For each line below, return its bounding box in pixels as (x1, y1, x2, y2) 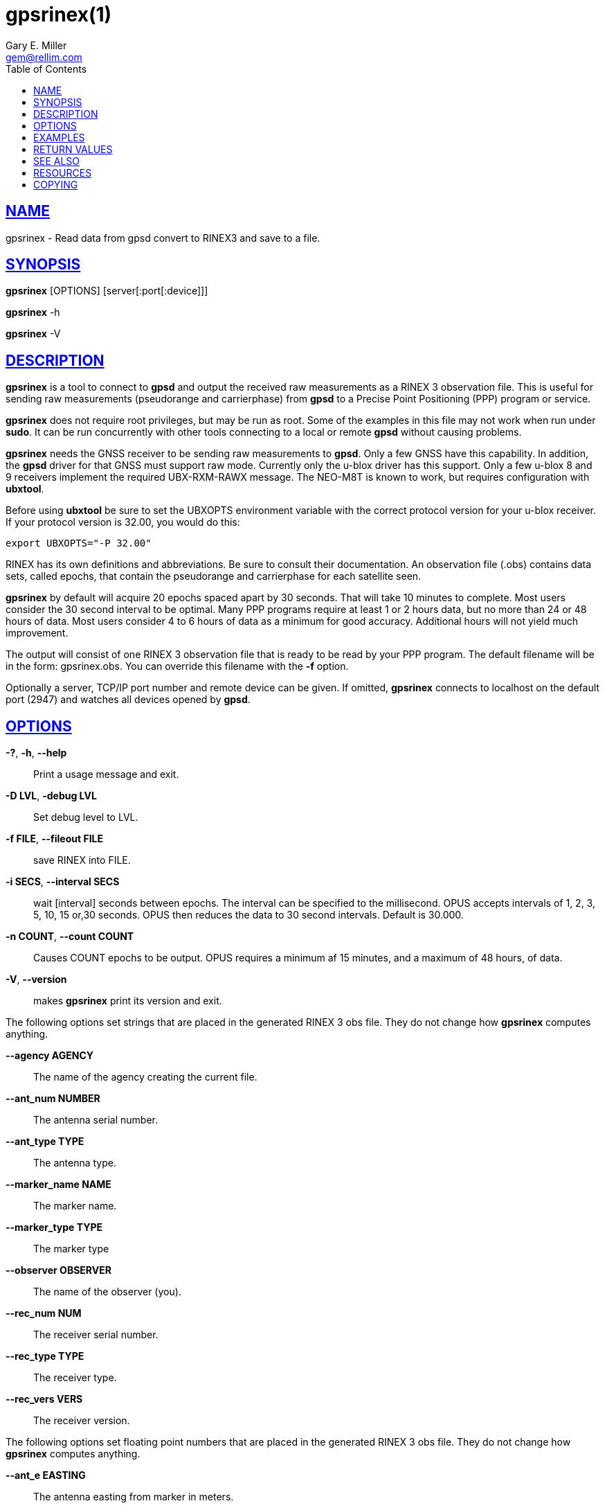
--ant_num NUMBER (6, 1092, 100, 1105)
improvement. (6, 627, 69, 639)
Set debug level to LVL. (33, 811, 138, 824)
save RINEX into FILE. (33, 854, 131, 867)
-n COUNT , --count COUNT (6, 930, 134, 943)
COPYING (33, 178, 78, 190)
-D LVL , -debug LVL (6, 790, 97, 802)
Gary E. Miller (6, 39, 67, 51)
